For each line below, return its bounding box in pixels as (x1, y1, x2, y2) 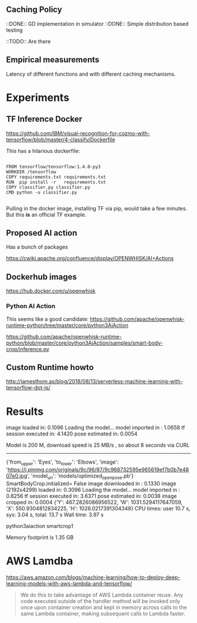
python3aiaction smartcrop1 (6, 522, 73, 529)
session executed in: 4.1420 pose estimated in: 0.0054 (6, 430, 138, 437)
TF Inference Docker (6, 114, 83, 124)
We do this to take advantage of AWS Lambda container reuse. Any (20, 591, 184, 598)
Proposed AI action (6, 228, 77, 238)
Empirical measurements (6, 55, 100, 65)
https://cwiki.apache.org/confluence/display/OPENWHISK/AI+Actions (6, 255, 174, 262)
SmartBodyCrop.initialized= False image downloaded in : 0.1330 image (6, 480, 176, 487)
